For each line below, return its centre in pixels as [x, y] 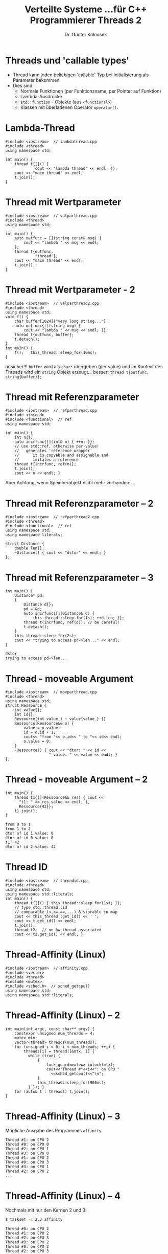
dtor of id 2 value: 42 [31, 847]
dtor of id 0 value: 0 [29, 838]
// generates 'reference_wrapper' [54, 451]
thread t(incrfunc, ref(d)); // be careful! [72, 622]
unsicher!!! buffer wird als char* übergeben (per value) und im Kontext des [84, 366]
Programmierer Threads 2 [86, 20]
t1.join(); [26, 811]
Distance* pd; [29, 596]
